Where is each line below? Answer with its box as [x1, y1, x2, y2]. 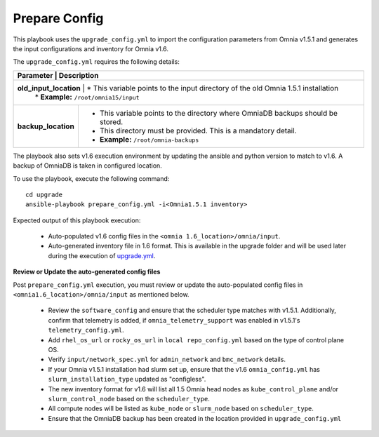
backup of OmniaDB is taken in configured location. [13, 161, 163, 170]
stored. [99, 116, 124, 126]
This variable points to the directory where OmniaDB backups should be [99, 108, 338, 118]
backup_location [17, 121, 75, 131]
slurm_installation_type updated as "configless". [48, 375, 206, 384]
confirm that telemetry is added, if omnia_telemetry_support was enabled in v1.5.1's [48, 316, 300, 324]
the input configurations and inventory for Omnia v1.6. [13, 44, 168, 53]
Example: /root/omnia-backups [99, 134, 199, 144]
